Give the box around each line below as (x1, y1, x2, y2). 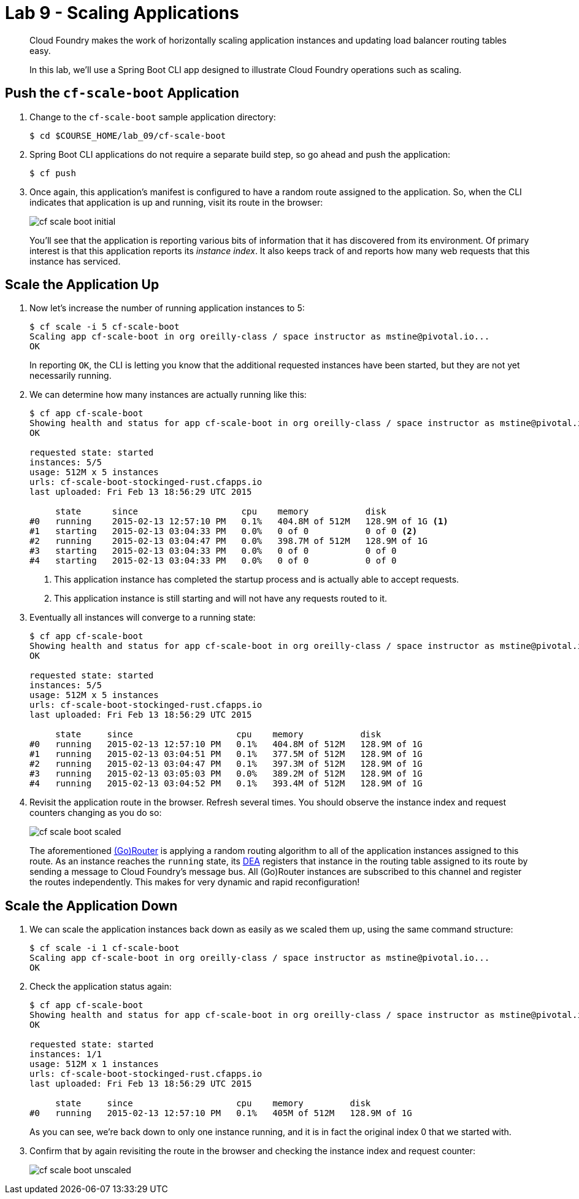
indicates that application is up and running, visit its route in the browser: (29, 196, 323, 208)
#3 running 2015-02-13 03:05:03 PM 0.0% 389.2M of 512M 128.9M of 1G (29, 769, 423, 779)
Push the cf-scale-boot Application (5, 85, 239, 101)
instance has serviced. (29, 255, 121, 266)
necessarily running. (29, 370, 112, 381)
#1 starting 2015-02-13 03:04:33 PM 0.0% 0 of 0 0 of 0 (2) (29, 526, 418, 537)
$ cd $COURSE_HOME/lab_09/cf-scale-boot (29, 130, 226, 141)
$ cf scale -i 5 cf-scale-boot (29, 322, 180, 332)
